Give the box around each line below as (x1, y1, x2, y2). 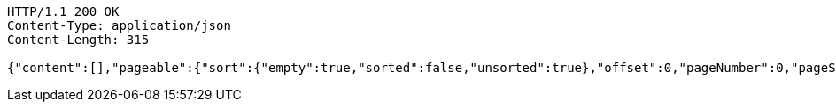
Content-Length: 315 (7, 33, 150, 47)
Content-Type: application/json (7, 18, 231, 33)
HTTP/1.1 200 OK (7, 4, 120, 18)
